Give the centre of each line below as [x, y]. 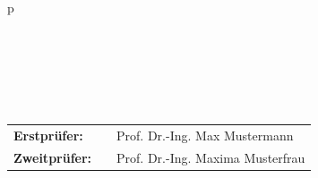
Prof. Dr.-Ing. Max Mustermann [205, 135]
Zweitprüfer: [53, 157]
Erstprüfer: [48, 135]
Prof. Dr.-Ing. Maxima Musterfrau [211, 157]
